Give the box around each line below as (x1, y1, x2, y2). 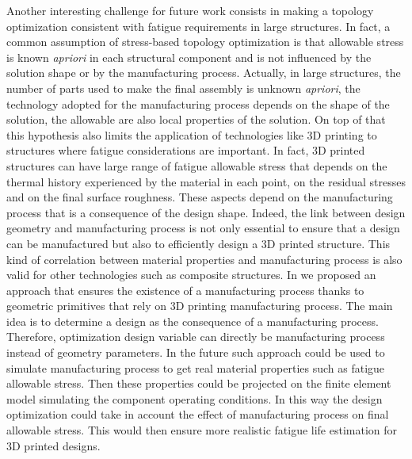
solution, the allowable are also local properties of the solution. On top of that (6, 111, 386, 128)
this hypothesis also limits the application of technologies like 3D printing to (6, 126, 377, 143)
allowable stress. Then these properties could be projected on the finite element (6, 375, 391, 392)
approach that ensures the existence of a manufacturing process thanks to (6, 281, 364, 298)
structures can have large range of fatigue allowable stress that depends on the (6, 157, 387, 174)
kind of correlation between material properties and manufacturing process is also (6, 251, 402, 267)
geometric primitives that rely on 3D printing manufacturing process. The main (6, 297, 393, 314)
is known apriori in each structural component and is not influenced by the (6, 48, 372, 65)
